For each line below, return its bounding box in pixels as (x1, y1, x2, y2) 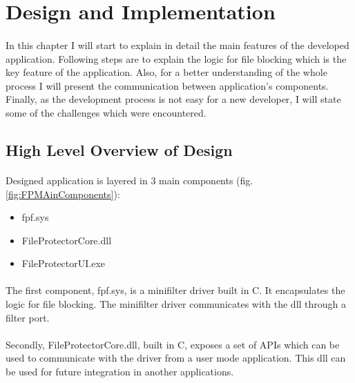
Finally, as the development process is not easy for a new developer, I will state (6, 92, 341, 106)
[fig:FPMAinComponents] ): (6, 186, 120, 201)
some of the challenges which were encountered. (6, 105, 207, 119)
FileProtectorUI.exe (21, 256, 106, 271)
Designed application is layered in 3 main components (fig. (6, 173, 253, 187)
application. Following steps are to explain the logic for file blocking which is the (6, 51, 347, 66)
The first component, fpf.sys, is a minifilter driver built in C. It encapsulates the (6, 283, 345, 297)
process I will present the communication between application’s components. (6, 78, 329, 92)
